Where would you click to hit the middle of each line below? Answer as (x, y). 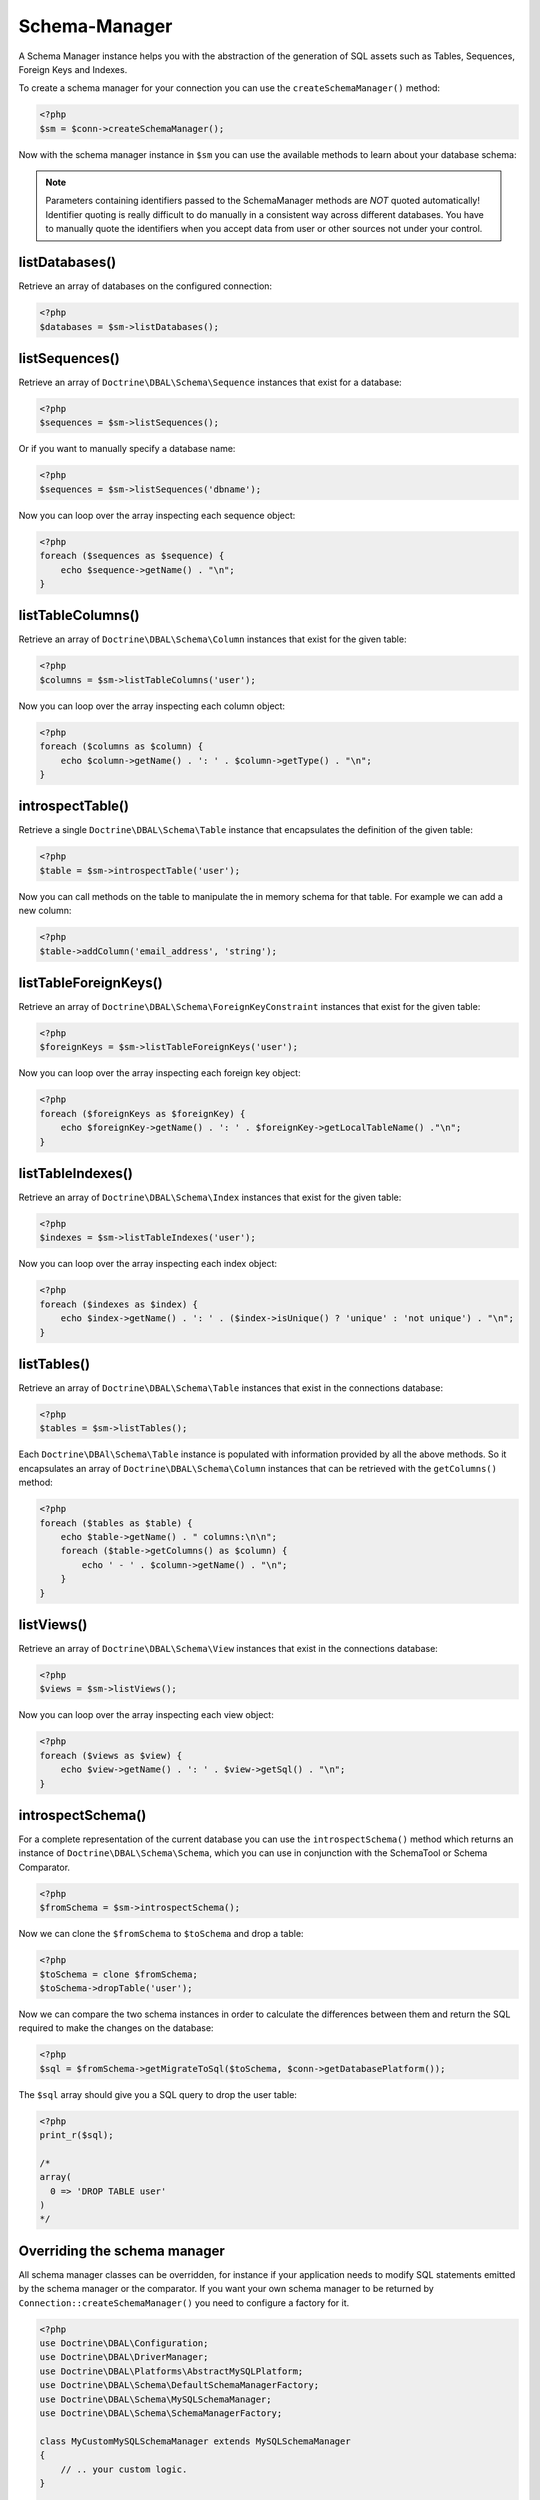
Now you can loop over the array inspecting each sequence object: (157, 515)
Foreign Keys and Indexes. (73, 69)
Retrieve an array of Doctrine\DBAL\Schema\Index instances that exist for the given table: (210, 1197)
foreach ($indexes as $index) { (119, 1304)
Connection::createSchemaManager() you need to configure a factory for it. (184, 2302)
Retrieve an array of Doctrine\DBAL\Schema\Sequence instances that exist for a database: (210, 382)
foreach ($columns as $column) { (121, 746)
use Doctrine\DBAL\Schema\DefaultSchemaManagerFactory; (179, 2385)
